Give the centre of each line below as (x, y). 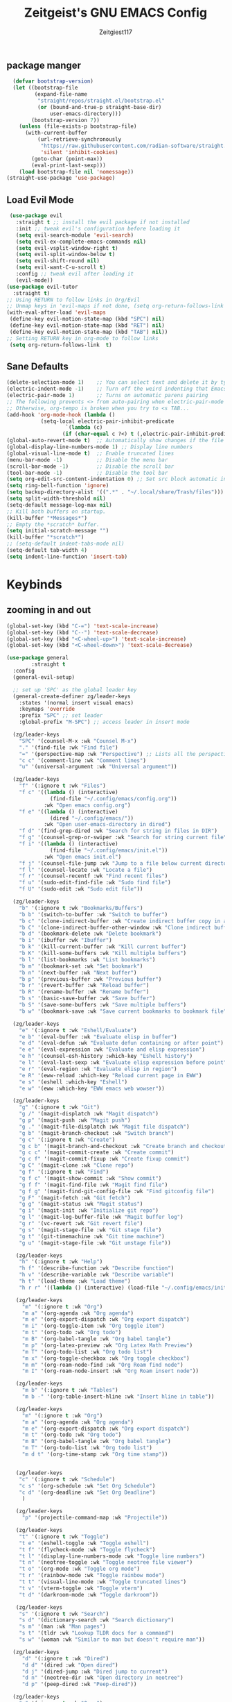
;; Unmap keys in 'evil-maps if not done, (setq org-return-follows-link (115, 306)
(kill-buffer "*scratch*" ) (45, 537)
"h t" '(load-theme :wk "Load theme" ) (75, 1281)
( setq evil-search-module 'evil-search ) (75, 235)
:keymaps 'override (47, 709)
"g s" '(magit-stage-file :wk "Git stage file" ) (90, 1230)
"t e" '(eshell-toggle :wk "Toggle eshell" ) (84, 1543)
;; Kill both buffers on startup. (56, 512)
